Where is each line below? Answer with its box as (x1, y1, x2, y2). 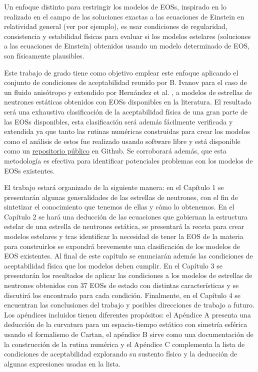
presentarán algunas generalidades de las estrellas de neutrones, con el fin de (4, 191, 238, 202)
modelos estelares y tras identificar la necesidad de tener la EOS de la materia (4, 231, 243, 241)
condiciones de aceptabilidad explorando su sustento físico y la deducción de (4, 348, 237, 359)
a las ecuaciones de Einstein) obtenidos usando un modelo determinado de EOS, (4, 40, 250, 51)
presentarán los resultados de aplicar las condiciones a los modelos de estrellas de (4, 270, 252, 280)
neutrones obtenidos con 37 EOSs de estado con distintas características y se (4, 280, 239, 290)
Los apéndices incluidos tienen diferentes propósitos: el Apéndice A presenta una (4, 309, 251, 319)
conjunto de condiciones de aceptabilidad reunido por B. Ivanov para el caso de (4, 77, 247, 87)
